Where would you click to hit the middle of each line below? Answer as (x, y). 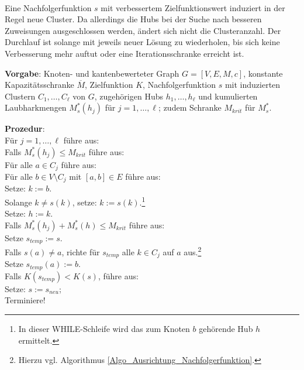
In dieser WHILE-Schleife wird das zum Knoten (104, 329)
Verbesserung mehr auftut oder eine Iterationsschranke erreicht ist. (125, 53)
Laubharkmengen (36, 107)
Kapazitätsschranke (39, 85)
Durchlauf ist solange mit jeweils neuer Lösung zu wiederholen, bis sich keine (142, 42)
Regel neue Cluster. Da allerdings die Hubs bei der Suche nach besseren (133, 19)
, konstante (263, 73)
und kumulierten (228, 96)
